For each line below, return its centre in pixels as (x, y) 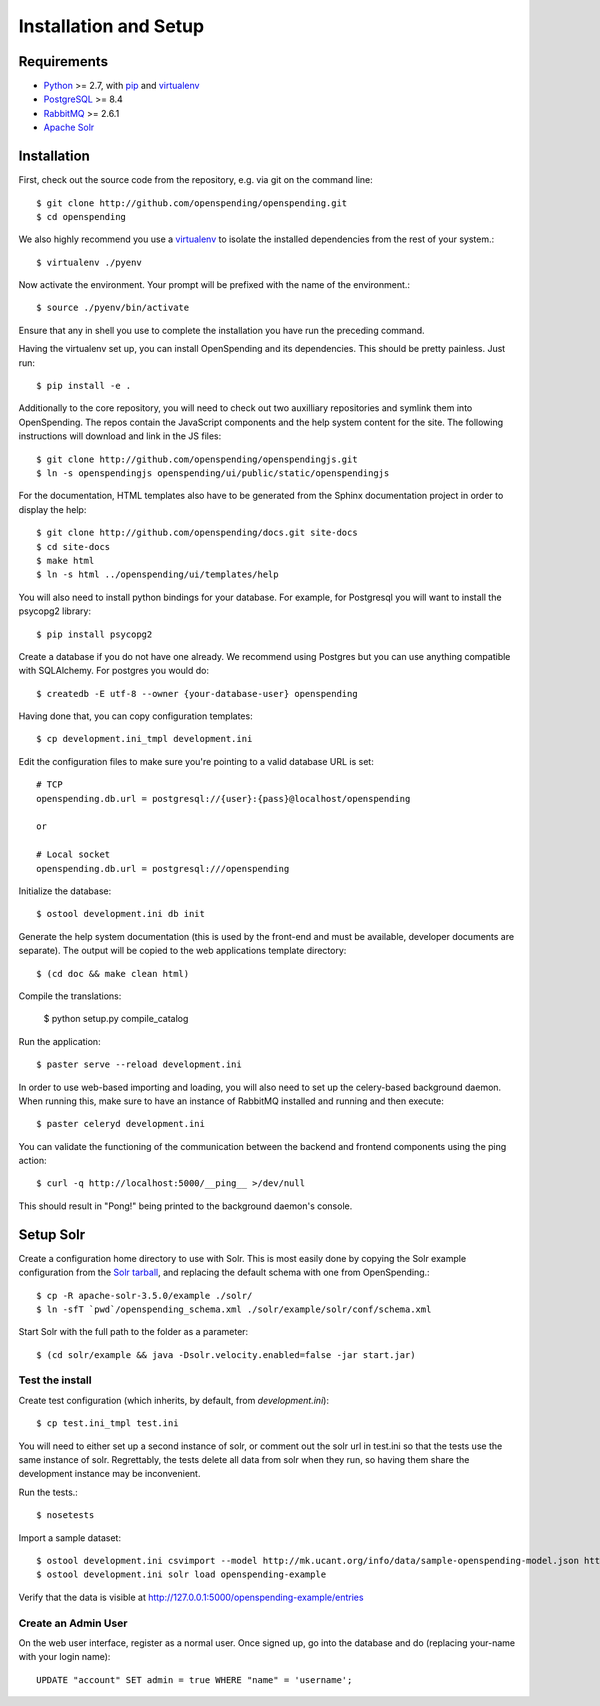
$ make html (65, 560)
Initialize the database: (65, 891)
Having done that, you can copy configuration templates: (136, 716)
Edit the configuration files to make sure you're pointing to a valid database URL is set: (196, 761)
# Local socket (73, 854)
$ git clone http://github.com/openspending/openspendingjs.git (197, 459)
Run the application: (59, 1041)
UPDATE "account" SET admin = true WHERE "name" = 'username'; (194, 1679)
